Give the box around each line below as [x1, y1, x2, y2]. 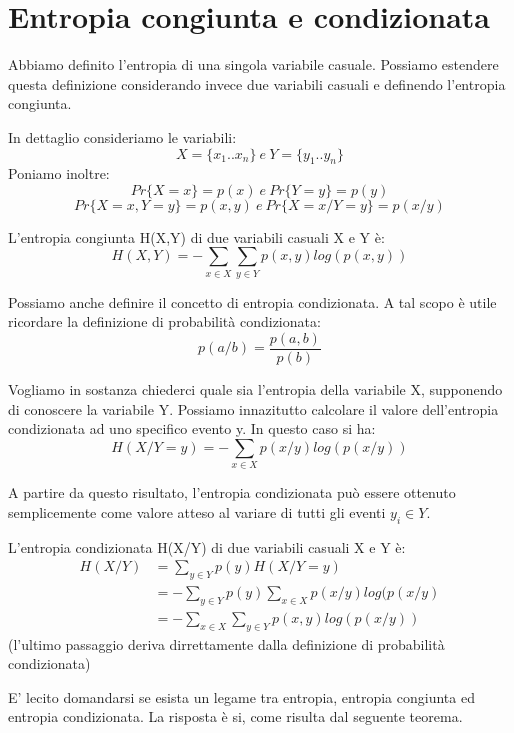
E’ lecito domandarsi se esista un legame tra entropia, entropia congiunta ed [8, 686, 475, 707]
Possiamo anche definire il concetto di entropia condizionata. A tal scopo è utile [8, 291, 497, 312]
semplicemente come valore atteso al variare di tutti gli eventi [8, 501, 386, 522]
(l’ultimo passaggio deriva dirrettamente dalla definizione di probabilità [8, 633, 445, 654]
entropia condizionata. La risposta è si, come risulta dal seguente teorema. [8, 706, 463, 727]
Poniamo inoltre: [8, 163, 110, 184]
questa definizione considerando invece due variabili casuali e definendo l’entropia [8, 73, 506, 94]
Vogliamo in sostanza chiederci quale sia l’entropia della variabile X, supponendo [8, 379, 503, 400]
